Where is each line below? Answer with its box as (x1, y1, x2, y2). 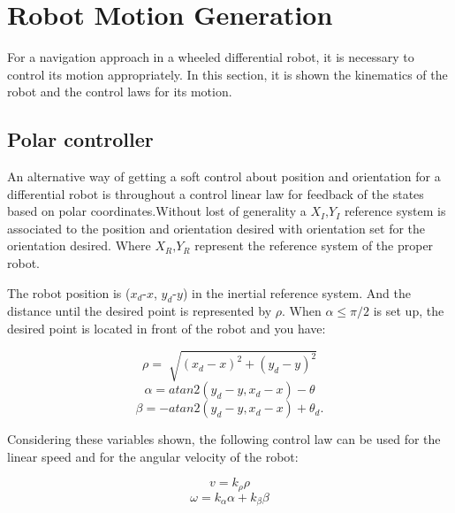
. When (282, 302, 322, 320)
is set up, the (373, 302, 444, 320)
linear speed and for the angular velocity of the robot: (7, 447, 299, 465)
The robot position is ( (7, 283, 131, 302)
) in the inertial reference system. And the (182, 283, 411, 302)
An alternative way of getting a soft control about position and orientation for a (7, 167, 441, 186)
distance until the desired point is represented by (7, 302, 272, 320)
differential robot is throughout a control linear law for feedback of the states (7, 184, 424, 203)
